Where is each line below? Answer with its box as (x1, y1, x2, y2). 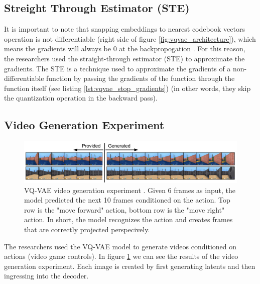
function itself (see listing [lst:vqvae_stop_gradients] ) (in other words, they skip (4, 82, 251, 93)
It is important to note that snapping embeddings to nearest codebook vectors (4, 24, 245, 34)
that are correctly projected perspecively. (24, 224, 150, 234)
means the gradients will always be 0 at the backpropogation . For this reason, (4, 43, 245, 54)
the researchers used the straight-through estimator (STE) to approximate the (4, 53, 245, 63)
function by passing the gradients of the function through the (46, 73, 235, 83)
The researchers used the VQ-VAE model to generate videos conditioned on (4, 241, 237, 251)
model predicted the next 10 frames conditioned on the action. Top (24, 195, 230, 205)
